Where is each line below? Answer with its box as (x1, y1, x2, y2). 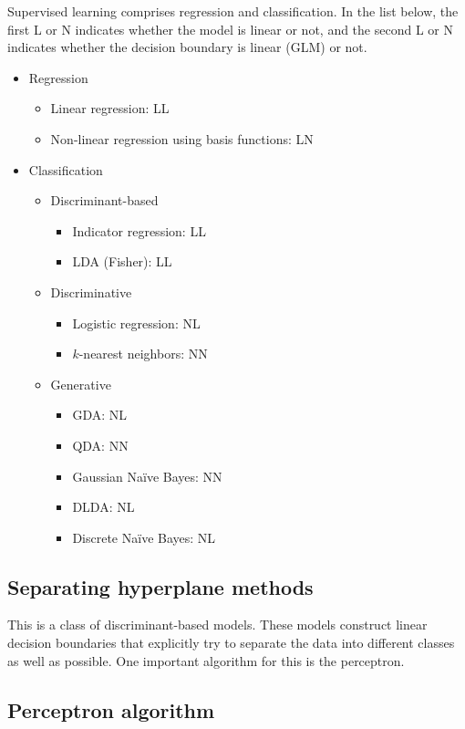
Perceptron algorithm (7, 695, 215, 724)
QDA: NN (72, 435, 129, 454)
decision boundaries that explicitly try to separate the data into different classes (7, 633, 455, 652)
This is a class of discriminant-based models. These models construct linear (7, 615, 428, 634)
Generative (50, 374, 111, 393)
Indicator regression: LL (72, 221, 206, 240)
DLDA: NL (72, 497, 135, 516)
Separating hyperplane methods (7, 572, 314, 600)
